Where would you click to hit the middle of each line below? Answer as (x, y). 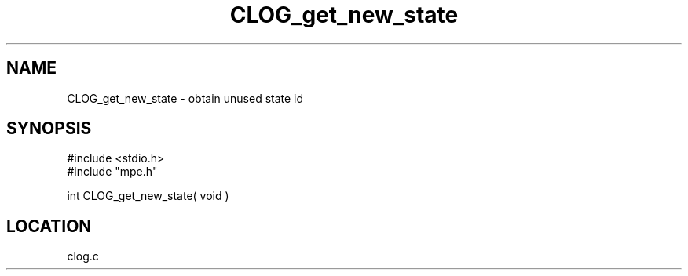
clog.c (83, 256)
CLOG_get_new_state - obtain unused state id (185, 98)
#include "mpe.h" (112, 172)
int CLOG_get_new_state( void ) (148, 196)
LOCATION (49, 226)
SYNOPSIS (49, 129)
